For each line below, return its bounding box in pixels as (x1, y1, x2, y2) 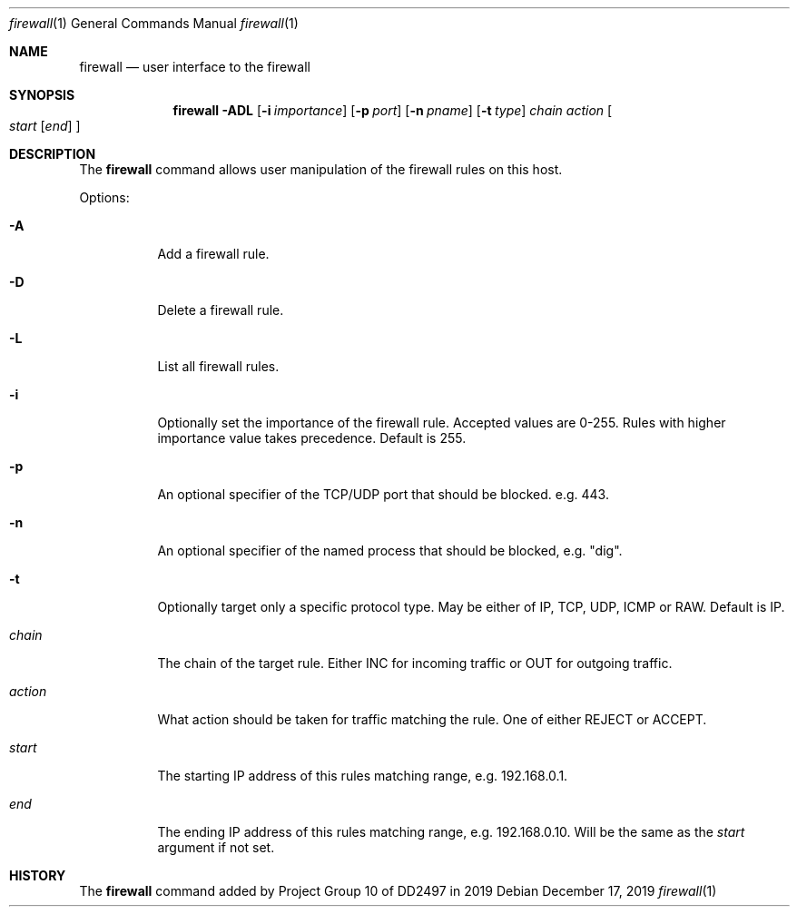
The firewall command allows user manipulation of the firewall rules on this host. (79, 162, 563, 177)
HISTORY (9, 868, 66, 883)
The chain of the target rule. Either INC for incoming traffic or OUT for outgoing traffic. (157, 655, 673, 671)
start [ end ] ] (9, 118, 81, 133)
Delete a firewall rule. (157, 302, 284, 318)
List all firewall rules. (157, 359, 280, 374)
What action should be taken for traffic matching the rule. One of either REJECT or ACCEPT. (157, 712, 707, 727)
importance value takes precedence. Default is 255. (157, 430, 467, 446)
